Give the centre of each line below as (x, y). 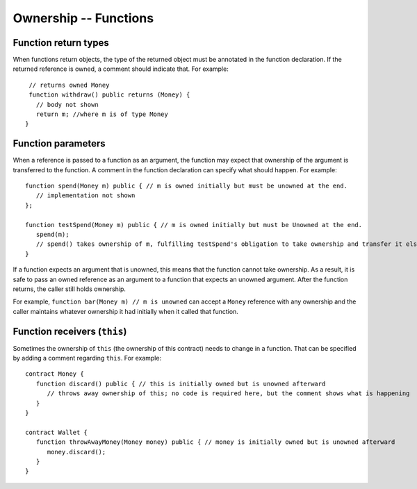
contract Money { (55, 374)
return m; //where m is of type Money (102, 114)
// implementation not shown (85, 196)
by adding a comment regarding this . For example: (87, 358)
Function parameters (59, 143)
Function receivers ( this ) (70, 331)
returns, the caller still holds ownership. (69, 289)
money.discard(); (76, 452)
